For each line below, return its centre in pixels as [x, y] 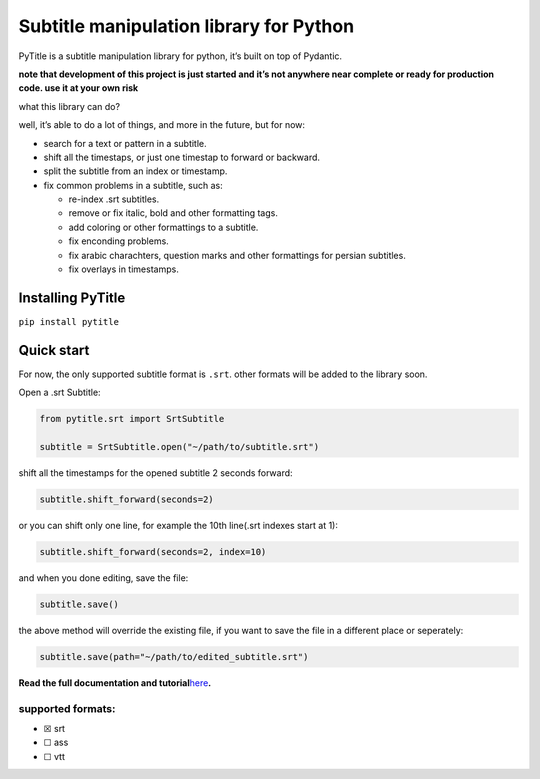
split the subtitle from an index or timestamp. [135, 171]
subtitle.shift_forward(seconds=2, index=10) [153, 551]
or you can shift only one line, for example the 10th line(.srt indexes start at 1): [178, 525]
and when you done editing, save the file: [103, 577]
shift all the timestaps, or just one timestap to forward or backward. [181, 157]
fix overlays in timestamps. [123, 269]
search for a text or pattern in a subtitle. [125, 143]
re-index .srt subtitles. [114, 199]
